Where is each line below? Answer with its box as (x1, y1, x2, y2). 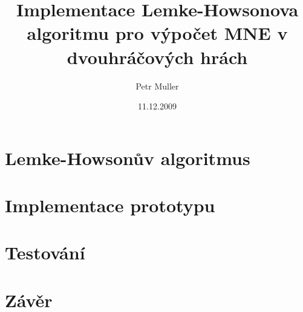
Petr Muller (135, 79, 179, 92)
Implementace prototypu (5, 193, 215, 218)
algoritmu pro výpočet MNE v (27, 21, 288, 45)
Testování (5, 240, 85, 265)
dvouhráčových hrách (67, 44, 248, 69)
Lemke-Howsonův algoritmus (5, 145, 250, 170)
